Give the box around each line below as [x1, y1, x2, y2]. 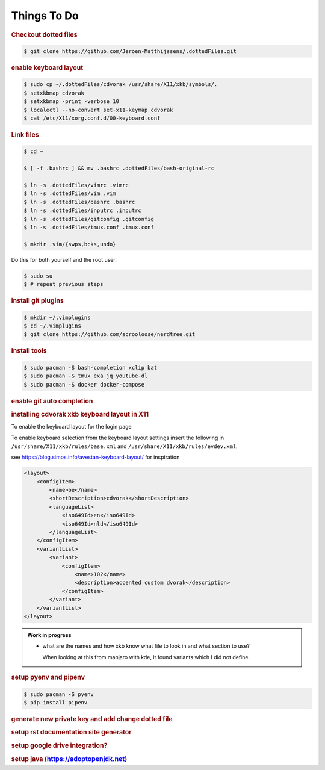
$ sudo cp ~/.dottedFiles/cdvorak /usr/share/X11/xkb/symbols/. [23, 81, 218, 88]
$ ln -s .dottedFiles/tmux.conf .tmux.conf [23, 224, 155, 231]
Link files [11, 131, 39, 139]
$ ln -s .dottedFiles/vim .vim [23, 190, 117, 197]
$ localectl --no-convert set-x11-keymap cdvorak [23, 106, 173, 113]
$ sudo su [23, 272, 53, 279]
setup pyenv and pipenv [11, 673, 85, 682]
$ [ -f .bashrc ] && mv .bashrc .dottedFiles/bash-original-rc [23, 165, 215, 172]
